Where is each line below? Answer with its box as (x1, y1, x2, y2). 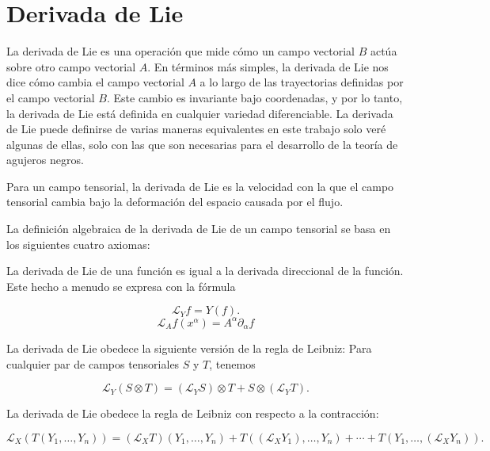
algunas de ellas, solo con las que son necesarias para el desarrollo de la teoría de (6, 136, 398, 152)
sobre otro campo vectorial (6, 58, 136, 75)
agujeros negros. (6, 151, 84, 168)
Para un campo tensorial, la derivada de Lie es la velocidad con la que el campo (6, 178, 394, 194)
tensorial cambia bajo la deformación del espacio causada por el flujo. (6, 193, 344, 210)
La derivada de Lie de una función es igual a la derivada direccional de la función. (6, 262, 404, 279)
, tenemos (209, 355, 256, 372)
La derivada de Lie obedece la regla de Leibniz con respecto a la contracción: (6, 405, 379, 422)
